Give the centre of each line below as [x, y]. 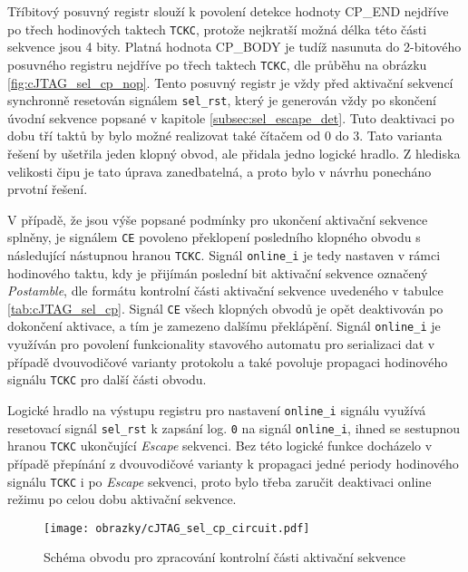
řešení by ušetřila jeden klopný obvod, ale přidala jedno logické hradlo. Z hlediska [234, 153]
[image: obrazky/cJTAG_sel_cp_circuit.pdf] [177, 528]
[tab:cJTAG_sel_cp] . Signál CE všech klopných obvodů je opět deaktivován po [225, 308]
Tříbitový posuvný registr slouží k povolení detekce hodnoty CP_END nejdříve [228, 11]
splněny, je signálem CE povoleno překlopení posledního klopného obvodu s [214, 237]
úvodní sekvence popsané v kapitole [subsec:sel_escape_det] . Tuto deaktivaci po [231, 117]
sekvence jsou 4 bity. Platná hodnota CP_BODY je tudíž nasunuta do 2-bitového [234, 47]
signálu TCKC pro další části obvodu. [107, 379]
